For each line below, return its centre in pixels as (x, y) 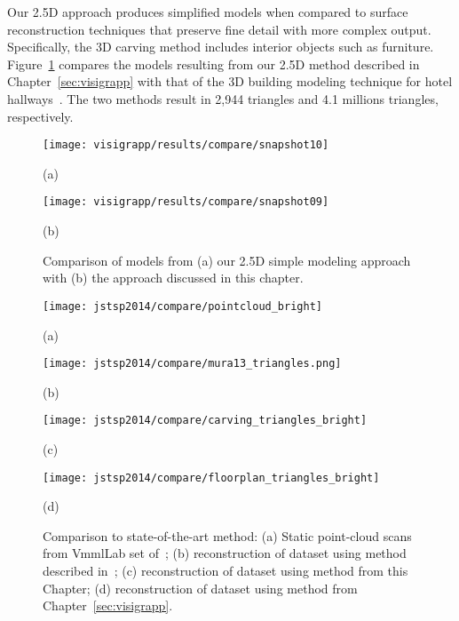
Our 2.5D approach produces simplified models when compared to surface (208, 12)
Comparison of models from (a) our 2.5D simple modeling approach (227, 260)
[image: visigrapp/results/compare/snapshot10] (186, 145)
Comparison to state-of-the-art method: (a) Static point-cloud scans (227, 535)
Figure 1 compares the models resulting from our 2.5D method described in (214, 64)
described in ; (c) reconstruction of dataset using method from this (226, 571)
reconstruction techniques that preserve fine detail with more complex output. (219, 29)
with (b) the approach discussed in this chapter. (173, 278)
